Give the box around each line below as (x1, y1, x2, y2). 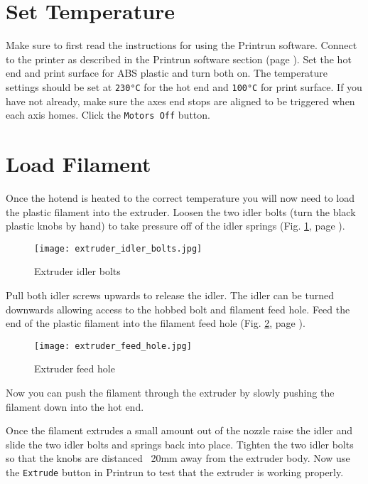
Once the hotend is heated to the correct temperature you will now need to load (6, 190, 355, 205)
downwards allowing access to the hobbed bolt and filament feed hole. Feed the (6, 301, 350, 316)
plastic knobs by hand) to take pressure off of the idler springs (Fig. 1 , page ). (6, 218, 345, 233)
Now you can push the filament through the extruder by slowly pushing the (6, 385, 335, 399)
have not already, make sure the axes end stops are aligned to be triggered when (6, 93, 355, 108)
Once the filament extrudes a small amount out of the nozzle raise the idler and (6, 423, 352, 438)
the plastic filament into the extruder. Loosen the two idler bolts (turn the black (6, 204, 356, 219)
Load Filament (6, 149, 151, 178)
